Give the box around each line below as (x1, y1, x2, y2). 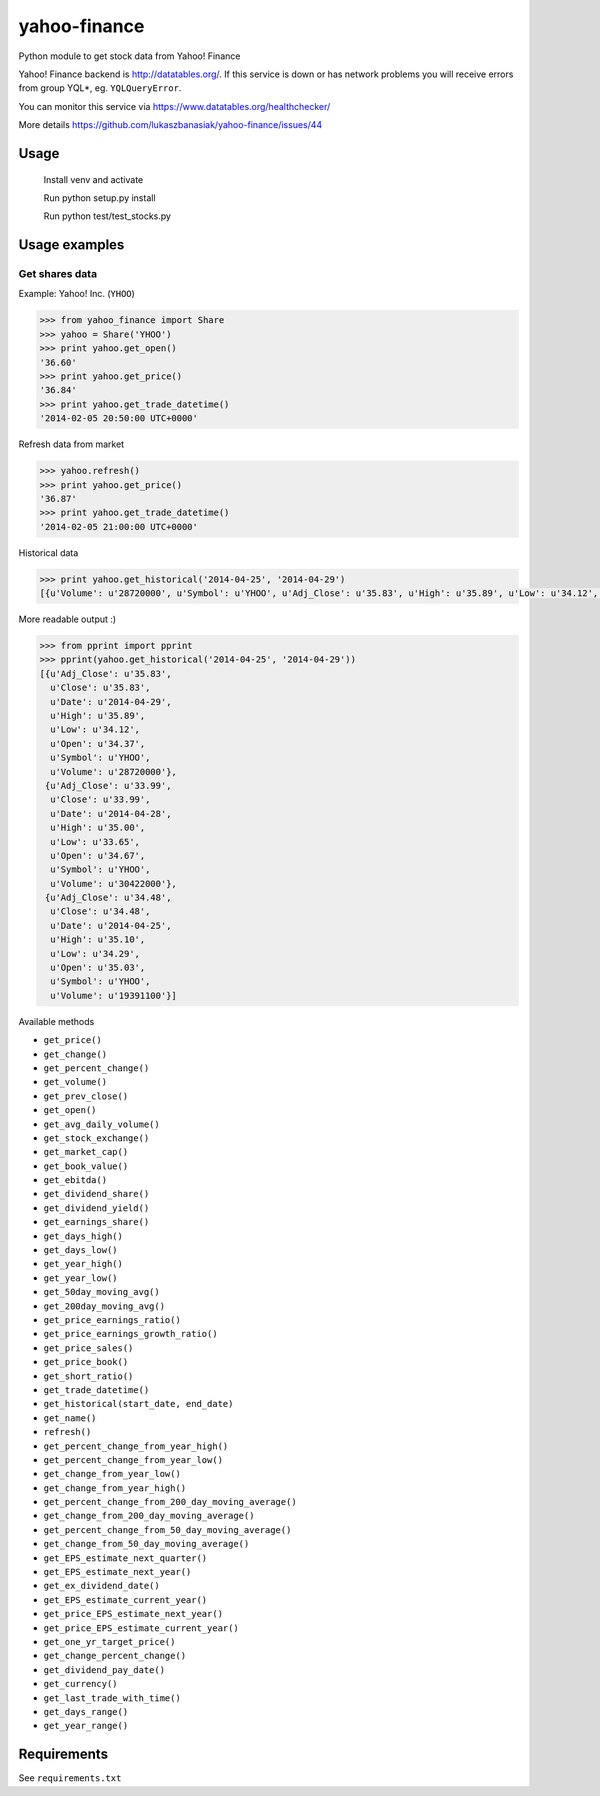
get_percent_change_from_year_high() (43, 1440, 229, 1452)
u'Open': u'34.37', (50, 738, 146, 749)
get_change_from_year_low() (43, 1468, 182, 1480)
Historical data (18, 546, 79, 559)
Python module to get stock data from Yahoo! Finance (18, 50, 241, 62)
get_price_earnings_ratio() (43, 1314, 182, 1325)
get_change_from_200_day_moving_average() (43, 1510, 255, 1522)
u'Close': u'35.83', (50, 682, 151, 694)
